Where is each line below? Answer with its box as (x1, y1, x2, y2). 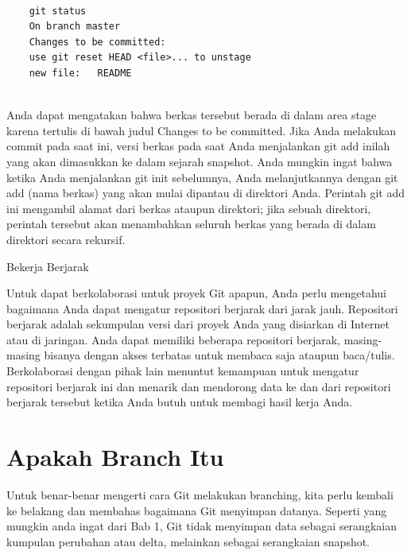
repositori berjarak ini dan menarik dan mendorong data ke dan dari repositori (6, 378, 391, 394)
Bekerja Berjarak (6, 258, 89, 274)
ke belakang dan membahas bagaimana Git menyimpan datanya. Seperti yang (6, 502, 387, 518)
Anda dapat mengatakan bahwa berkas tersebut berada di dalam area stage (6, 107, 377, 123)
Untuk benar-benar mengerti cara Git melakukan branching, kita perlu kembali (6, 486, 394, 503)
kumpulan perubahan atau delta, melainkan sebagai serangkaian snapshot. (6, 533, 370, 549)
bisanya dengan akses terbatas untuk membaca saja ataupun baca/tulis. (44, 347, 395, 363)
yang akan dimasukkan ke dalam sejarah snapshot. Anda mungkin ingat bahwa (6, 153, 393, 169)
